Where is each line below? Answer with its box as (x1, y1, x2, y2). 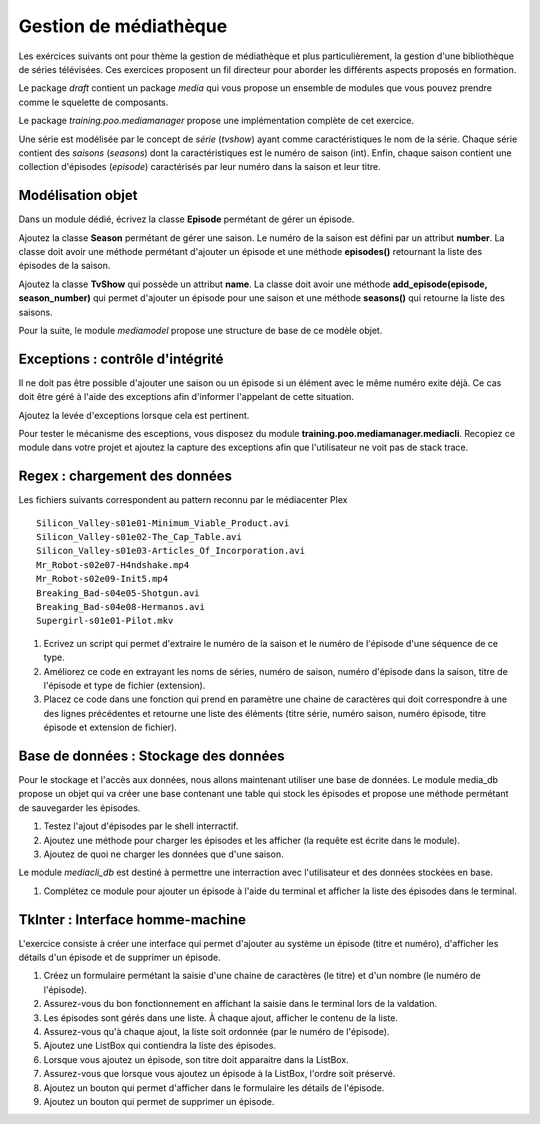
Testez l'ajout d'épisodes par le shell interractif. (43, 820, 239, 832)
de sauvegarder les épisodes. (18, 801, 141, 814)
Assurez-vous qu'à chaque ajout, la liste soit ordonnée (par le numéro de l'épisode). (43, 1026, 390, 1038)
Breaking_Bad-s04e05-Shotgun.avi (36, 587, 200, 599)
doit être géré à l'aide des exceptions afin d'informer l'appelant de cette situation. (18, 391, 355, 403)
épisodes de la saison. (18, 260, 111, 272)
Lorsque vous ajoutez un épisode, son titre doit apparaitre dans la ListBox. (43, 1053, 349, 1065)
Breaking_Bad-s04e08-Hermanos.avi (36, 601, 205, 613)
